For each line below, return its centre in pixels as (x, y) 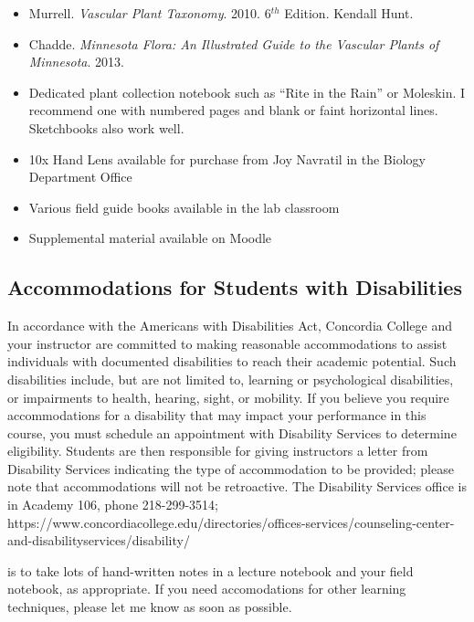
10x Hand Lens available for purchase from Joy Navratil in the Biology (227, 158)
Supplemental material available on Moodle (150, 238)
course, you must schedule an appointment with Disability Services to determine (232, 432)
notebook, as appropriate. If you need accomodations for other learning (207, 589)
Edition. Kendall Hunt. (349, 13)
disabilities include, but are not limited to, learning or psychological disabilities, (231, 379)
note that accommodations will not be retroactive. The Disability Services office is (237, 486)
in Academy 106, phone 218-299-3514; (113, 505)
